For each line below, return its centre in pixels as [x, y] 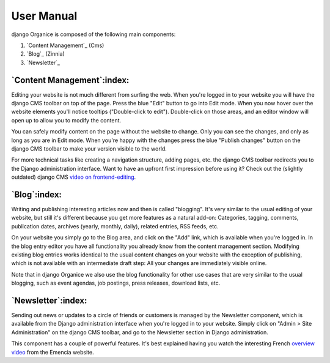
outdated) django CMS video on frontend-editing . [74, 177]
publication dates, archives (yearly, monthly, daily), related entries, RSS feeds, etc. [115, 226]
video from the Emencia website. [53, 352]
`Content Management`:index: [70, 80]
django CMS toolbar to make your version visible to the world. [89, 148]
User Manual [44, 16]
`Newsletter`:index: [49, 300]
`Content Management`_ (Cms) [65, 45]
